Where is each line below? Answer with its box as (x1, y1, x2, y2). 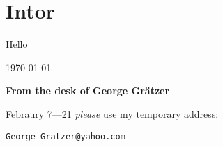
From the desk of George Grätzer (6, 83, 170, 98)
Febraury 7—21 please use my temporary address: (6, 106, 219, 121)
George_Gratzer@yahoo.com (6, 131, 125, 141)
